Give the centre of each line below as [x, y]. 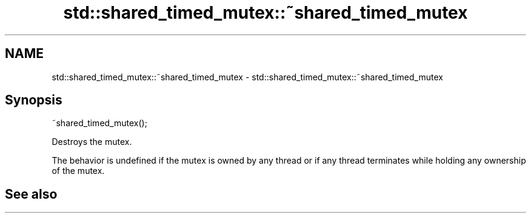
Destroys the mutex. [92, 142]
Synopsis [34, 100]
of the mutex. [78, 171]
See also [31, 194]
